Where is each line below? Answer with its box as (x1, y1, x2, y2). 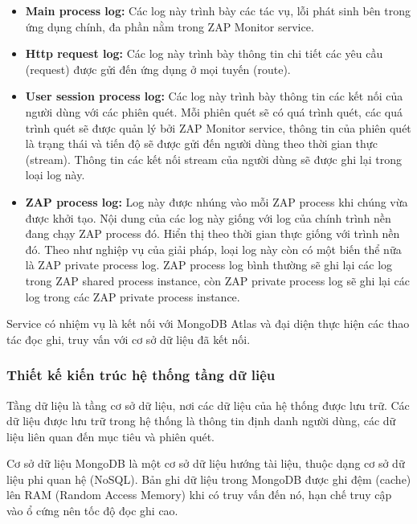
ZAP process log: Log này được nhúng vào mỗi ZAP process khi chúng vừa (25, 193, 408, 210)
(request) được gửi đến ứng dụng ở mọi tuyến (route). (25, 60, 291, 77)
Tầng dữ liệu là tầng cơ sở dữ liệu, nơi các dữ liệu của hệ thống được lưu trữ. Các (6, 396, 410, 413)
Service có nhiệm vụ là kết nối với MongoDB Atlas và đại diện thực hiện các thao (6, 315, 410, 332)
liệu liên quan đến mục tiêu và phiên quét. (6, 428, 215, 444)
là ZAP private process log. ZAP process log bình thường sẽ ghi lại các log (25, 256, 393, 273)
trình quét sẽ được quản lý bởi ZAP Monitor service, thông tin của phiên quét (25, 119, 411, 136)
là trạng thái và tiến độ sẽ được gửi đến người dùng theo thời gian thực (25, 135, 378, 152)
